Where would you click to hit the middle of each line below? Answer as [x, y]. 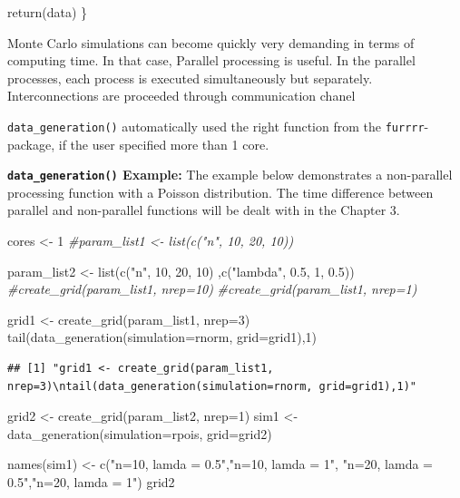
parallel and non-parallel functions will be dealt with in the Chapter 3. [204, 210]
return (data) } [48, 12]
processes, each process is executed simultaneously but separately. [190, 78]
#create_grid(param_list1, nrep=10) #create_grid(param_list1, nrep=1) [212, 289]
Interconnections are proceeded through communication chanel [181, 96]
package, [31, 144]
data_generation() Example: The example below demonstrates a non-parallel [230, 175]
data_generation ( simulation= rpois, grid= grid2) [140, 433]
